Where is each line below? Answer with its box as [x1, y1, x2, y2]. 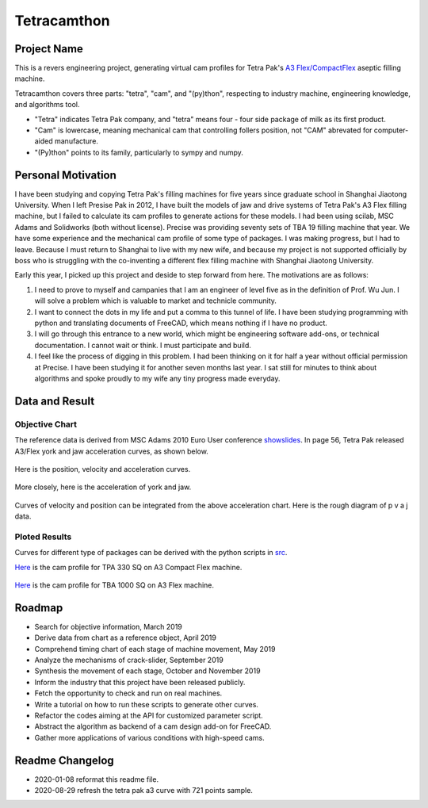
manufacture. [54, 136, 99, 146]
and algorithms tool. [14, 100, 80, 109]
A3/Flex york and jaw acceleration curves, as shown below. [14, 446, 209, 456]
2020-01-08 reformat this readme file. [34, 774, 159, 784]
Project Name [14, 42, 83, 56]
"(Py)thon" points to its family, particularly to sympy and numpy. [34, 147, 243, 157]
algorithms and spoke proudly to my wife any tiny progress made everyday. [34, 373, 281, 383]
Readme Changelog [14, 753, 114, 767]
